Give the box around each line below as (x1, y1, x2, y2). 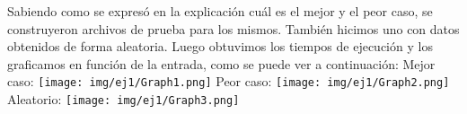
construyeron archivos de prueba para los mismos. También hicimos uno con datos (7, 19, 460, 38)
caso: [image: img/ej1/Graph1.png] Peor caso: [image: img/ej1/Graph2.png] (7, 72, 450, 91)
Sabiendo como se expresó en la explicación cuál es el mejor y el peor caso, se (7, 2, 433, 20)
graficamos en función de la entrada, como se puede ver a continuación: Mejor (7, 54, 436, 73)
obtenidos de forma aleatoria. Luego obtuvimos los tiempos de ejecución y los (7, 37, 433, 56)
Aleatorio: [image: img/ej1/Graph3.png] (7, 90, 240, 109)
